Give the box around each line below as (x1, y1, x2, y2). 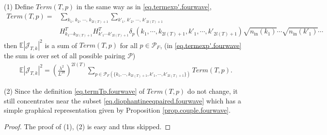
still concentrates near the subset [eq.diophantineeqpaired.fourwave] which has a (4, 95, 241, 105)
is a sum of (45, 40, 78, 50)
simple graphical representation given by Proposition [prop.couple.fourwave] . (4, 105, 231, 115)
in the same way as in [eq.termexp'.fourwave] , (76, 1, 212, 11)
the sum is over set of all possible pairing (4, 51, 125, 60)
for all (120, 40, 138, 50)
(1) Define (4, 1, 34, 11)
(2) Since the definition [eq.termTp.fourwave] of (4, 85, 145, 96)
